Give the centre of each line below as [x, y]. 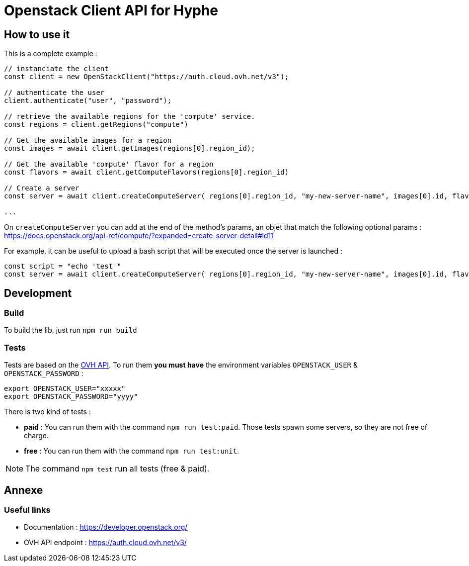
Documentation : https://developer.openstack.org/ [106, 527]
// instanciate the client [56, 69]
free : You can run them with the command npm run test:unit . [132, 451]
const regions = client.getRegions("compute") [96, 125]
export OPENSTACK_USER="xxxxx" [65, 389]
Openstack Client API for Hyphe [111, 10]
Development [38, 293]
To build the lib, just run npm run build [71, 330]
